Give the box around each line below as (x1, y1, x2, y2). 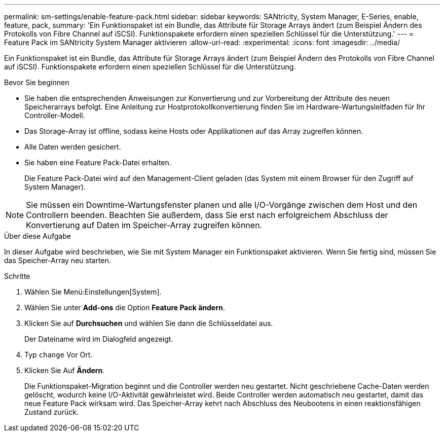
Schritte (4, 272, 30, 280)
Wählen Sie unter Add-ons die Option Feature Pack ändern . (24, 303, 225, 312)
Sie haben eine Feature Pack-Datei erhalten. (24, 158, 171, 167)
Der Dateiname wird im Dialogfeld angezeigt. (24, 335, 173, 343)
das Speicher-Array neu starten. (4, 256, 111, 265)
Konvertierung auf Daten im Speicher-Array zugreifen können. (26, 220, 263, 230)
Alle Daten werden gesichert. (24, 142, 121, 151)
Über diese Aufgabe (4, 232, 71, 240)
